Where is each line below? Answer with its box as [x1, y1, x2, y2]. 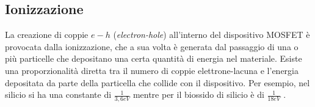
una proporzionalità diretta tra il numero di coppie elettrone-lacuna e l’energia [5, 64, 299, 76]
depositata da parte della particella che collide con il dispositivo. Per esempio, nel [5, 76, 310, 89]
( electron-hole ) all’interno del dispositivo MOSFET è [113, 28, 310, 41]
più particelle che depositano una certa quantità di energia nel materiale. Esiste [5, 52, 302, 65]
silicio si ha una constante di [5, 88, 112, 101]
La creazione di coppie [5, 28, 89, 41]
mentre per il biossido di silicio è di [132, 88, 264, 101]
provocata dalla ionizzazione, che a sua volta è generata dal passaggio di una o [5, 40, 299, 53]
